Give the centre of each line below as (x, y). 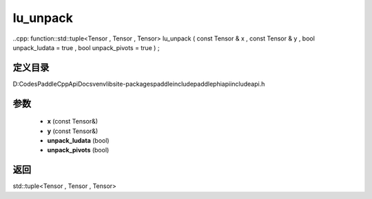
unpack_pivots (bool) (78, 150)
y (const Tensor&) (73, 131)
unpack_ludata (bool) (78, 141)
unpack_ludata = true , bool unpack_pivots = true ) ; (86, 47)
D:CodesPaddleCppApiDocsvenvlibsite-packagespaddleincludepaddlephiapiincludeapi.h (139, 84)
